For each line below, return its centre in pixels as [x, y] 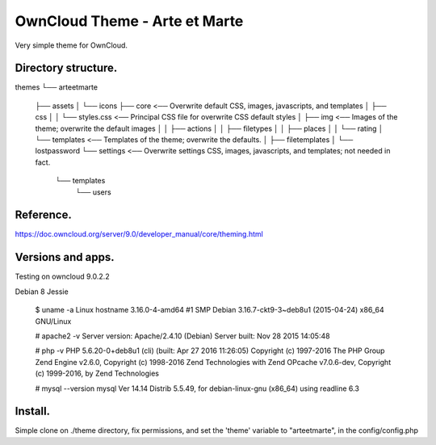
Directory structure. [66, 68]
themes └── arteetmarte [57, 87]
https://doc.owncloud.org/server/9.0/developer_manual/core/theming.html [139, 234]
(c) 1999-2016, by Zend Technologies [97, 374]
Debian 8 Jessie [42, 292]
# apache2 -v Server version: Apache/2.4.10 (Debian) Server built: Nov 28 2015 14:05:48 [182, 336]
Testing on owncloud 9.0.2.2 [62, 277]
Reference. [43, 215]
